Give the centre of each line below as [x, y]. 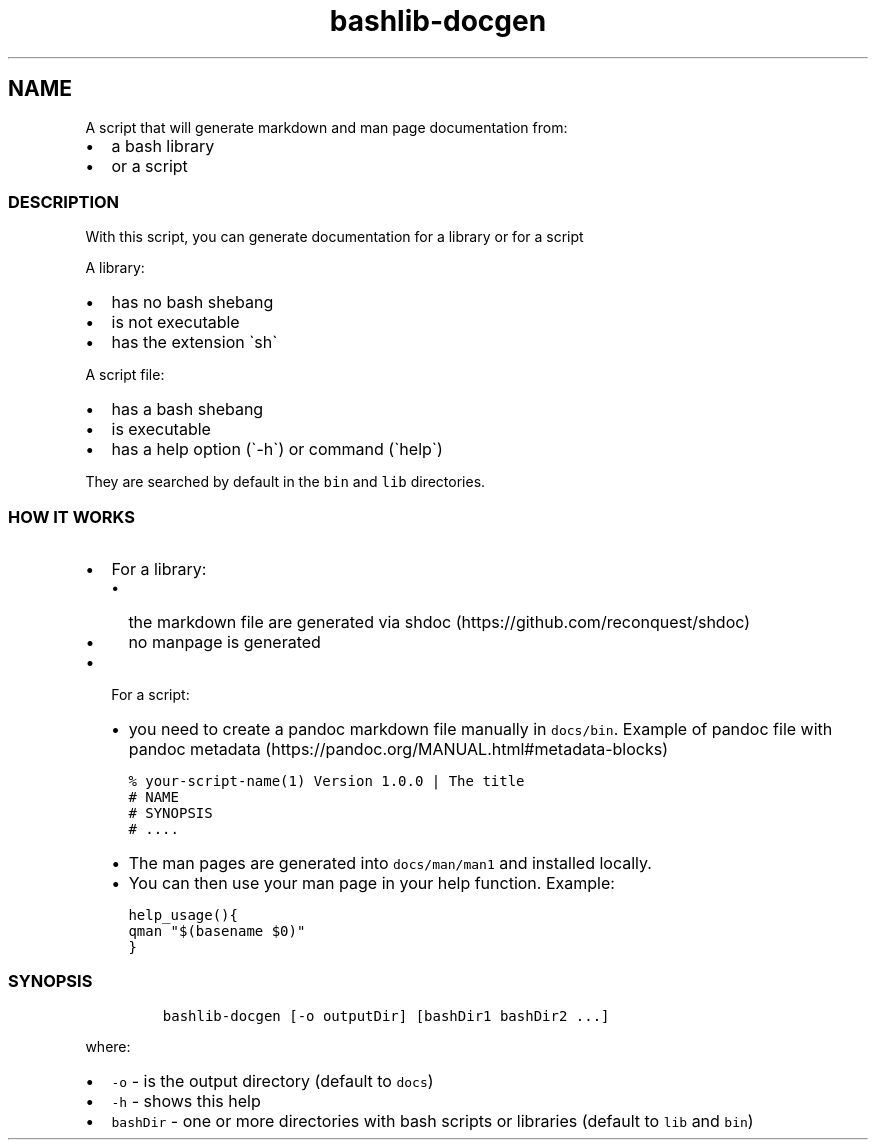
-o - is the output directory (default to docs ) [272, 1080]
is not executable [175, 322]
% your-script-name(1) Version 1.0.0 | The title [326, 781]
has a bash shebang [187, 409]
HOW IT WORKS [71, 516]
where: [108, 1046]
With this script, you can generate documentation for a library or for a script [334, 237]
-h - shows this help [186, 1100]
